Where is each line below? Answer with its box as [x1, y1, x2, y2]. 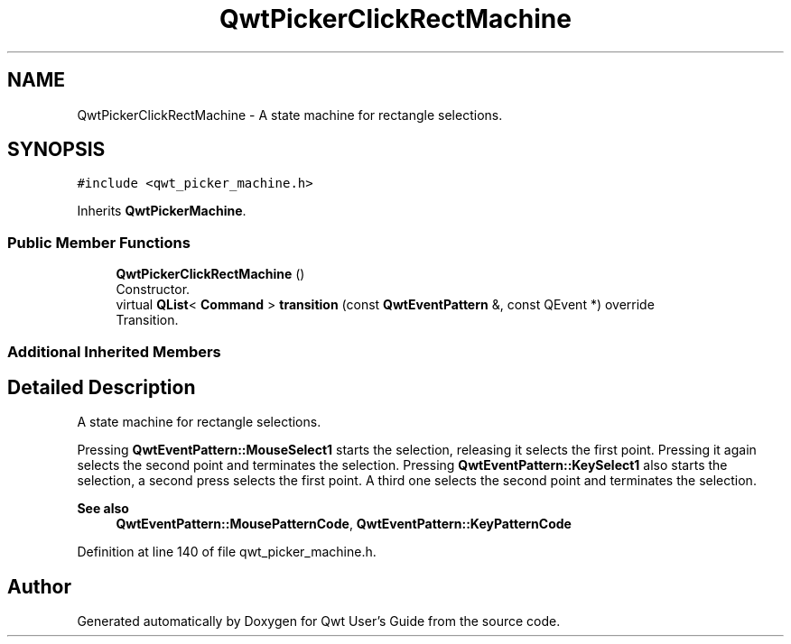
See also [77, 501, 129, 517]
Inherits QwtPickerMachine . [77, 203, 247, 219]
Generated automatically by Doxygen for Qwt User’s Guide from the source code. [77, 613, 561, 630]
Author [7, 575, 71, 598]
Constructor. [116, 281, 191, 298]
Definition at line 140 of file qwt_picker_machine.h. [77, 544, 377, 560]
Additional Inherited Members [7, 342, 221, 361]
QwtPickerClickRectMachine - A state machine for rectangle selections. [77, 106, 503, 123]
